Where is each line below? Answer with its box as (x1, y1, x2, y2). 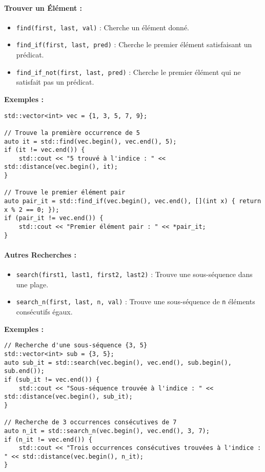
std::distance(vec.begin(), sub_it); (4, 393, 133, 401)
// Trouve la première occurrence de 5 (4, 129, 140, 136)
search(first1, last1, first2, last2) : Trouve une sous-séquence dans (16, 269, 253, 280)
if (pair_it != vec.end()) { (4, 214, 104, 222)
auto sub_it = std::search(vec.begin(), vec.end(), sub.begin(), (4, 359, 232, 366)
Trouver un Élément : (4, 2, 82, 13)
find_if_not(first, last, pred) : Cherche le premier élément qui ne (16, 66, 241, 77)
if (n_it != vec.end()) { (4, 436, 92, 443)
